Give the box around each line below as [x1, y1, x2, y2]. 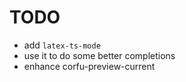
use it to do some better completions [23, 49, 176, 61]
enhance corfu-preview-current [23, 60, 156, 72]
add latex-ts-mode [23, 39, 101, 51]
